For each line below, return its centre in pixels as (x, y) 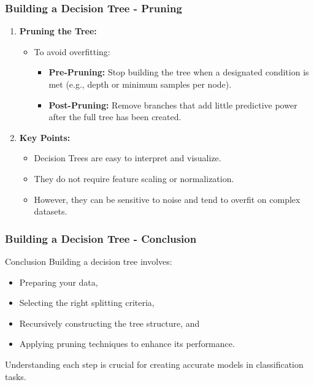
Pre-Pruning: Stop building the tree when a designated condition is (179, 72)
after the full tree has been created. (115, 117)
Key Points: (45, 137)
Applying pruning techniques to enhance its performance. (127, 344)
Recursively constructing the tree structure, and (109, 323)
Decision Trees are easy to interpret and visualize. (128, 158)
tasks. (16, 376)
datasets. (51, 211)
